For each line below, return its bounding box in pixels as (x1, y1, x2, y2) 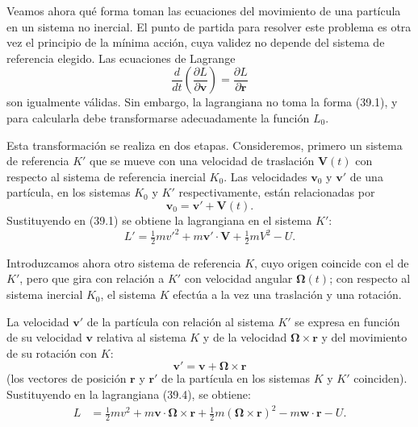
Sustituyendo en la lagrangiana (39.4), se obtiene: (6, 386, 251, 403)
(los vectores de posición (6, 370, 127, 387)
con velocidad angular (184, 270, 293, 287)
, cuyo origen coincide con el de (254, 254, 409, 271)
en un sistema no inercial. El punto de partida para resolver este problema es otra (6, 18, 412, 35)
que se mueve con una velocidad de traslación (90, 152, 315, 169)
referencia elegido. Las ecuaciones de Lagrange (6, 49, 236, 66)
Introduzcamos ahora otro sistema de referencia (6, 254, 241, 271)
